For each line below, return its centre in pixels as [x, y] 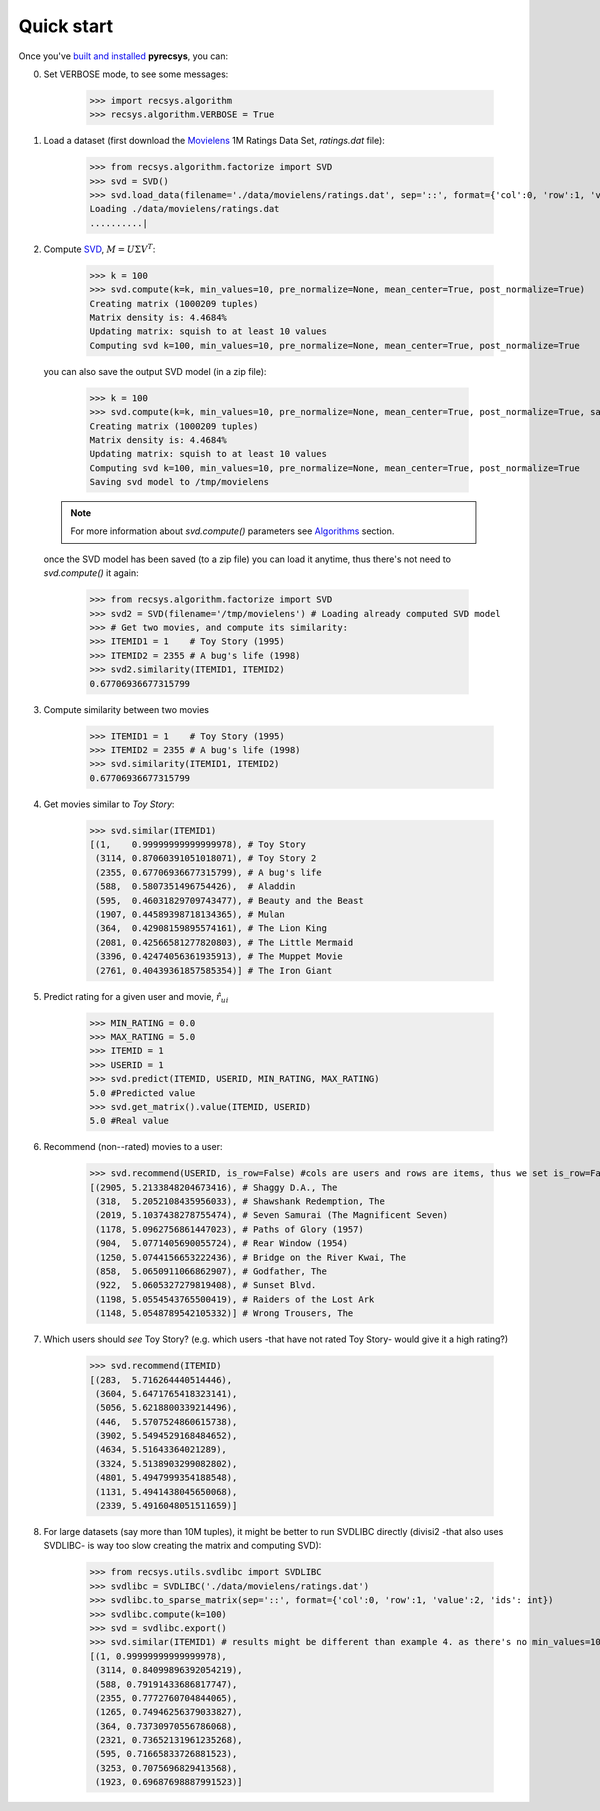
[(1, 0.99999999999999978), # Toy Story [198, 844]
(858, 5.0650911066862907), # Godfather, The [211, 1271]
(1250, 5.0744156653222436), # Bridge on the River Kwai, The [251, 1257]
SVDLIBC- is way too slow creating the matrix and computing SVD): [182, 1546]
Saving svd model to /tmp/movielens [179, 482]
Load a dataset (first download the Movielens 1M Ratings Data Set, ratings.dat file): [214, 141]
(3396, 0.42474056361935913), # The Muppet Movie [219, 956]
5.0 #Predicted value [142, 1093]
